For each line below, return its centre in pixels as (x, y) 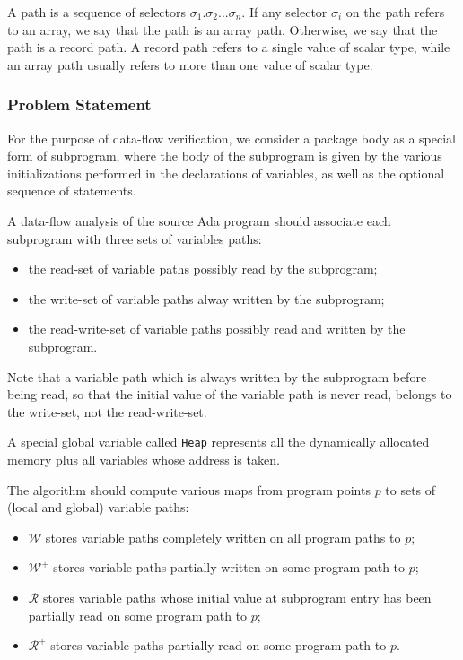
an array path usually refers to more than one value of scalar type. (190, 64)
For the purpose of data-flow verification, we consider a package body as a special (231, 138)
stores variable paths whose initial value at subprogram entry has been (237, 597)
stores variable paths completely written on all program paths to (223, 537)
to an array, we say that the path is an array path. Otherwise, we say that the (223, 29)
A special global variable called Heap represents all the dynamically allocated (218, 442)
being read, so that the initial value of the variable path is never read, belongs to (230, 394)
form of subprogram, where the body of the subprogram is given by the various (225, 156)
